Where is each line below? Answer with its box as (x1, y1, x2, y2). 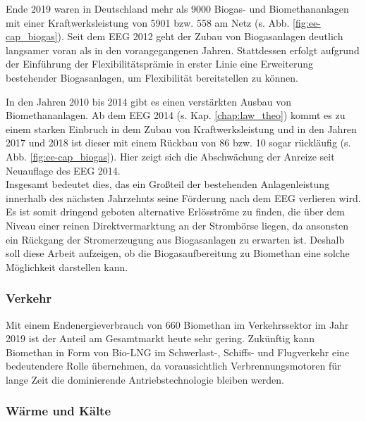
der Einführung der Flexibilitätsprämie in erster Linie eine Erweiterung (6, 56, 314, 71)
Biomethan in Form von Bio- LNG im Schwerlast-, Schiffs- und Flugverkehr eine (6, 344, 350, 359)
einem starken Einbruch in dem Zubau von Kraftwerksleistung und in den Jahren (6, 121, 357, 136)
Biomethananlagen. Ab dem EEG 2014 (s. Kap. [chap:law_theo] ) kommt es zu (6, 108, 346, 122)
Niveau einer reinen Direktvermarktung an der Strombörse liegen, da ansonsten (6, 218, 349, 232)
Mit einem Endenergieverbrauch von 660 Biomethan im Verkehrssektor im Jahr (6, 317, 349, 332)
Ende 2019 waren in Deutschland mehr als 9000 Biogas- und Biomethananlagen (6, 1, 349, 15)
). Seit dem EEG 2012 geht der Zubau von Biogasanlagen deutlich (57, 29, 343, 44)
